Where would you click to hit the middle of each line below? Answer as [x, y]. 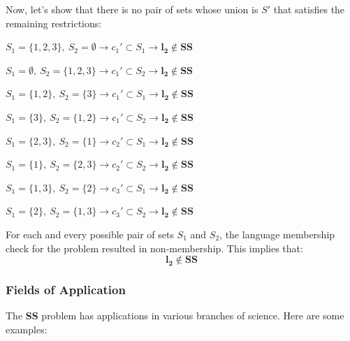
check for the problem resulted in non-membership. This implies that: [154, 248]
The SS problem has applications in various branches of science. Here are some [175, 315]
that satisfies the [309, 9]
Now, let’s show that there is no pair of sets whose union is [132, 9]
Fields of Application [66, 290]
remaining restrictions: [54, 23]
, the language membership [277, 234]
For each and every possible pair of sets [90, 234]
